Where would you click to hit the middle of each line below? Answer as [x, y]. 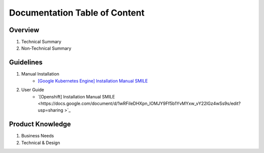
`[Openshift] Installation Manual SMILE [76, 96]
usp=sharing [51, 110]
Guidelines [26, 63]
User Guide [33, 90]
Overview [24, 30]
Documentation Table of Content [77, 13]
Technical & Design [41, 143]
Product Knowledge [40, 124]
